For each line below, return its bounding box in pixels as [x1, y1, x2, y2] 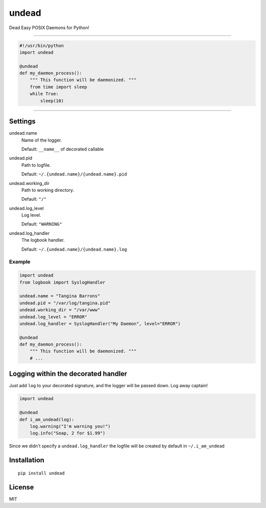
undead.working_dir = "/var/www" [19, 307, 100, 313]
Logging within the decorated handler [9, 370, 128, 378]
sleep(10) [40, 98, 64, 104]
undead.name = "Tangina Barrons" [19, 293, 100, 299]
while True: [30, 91, 59, 97]
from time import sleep [30, 84, 87, 90]
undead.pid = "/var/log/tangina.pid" [19, 300, 111, 306]
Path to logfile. [21, 162, 51, 168]
